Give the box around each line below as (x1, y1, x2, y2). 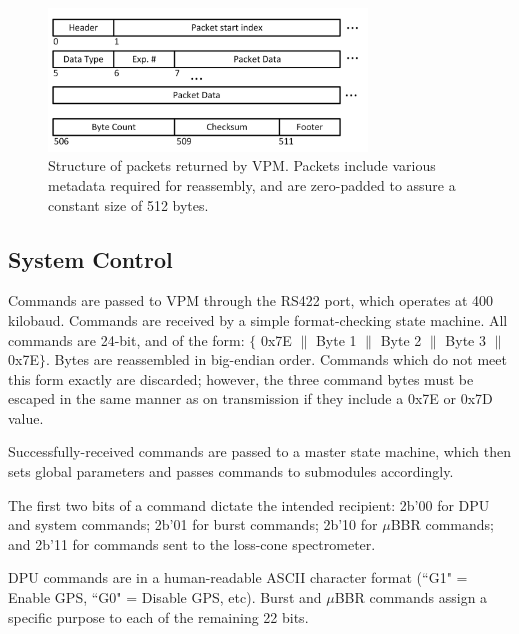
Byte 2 (380, 329, 422, 350)
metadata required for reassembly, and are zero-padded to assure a (48, 174, 456, 195)
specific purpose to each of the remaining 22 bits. (8, 606, 309, 627)
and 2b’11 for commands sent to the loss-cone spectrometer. (8, 533, 376, 554)
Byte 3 (445, 329, 486, 350)
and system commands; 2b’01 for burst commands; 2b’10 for (8, 514, 378, 535)
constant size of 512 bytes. (48, 194, 209, 215)
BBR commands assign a (334, 587, 488, 608)
